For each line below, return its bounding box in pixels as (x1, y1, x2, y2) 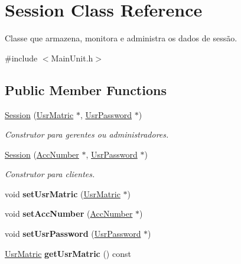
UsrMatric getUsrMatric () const (5, 247, 131, 259)
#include (5, 51, 38, 64)
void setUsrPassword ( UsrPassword (5, 227, 141, 240)
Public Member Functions (5, 80, 167, 99)
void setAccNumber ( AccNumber (5, 207, 133, 220)
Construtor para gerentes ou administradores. (5, 128, 169, 141)
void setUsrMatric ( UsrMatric (5, 187, 120, 200)
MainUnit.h (51, 51, 93, 64)
